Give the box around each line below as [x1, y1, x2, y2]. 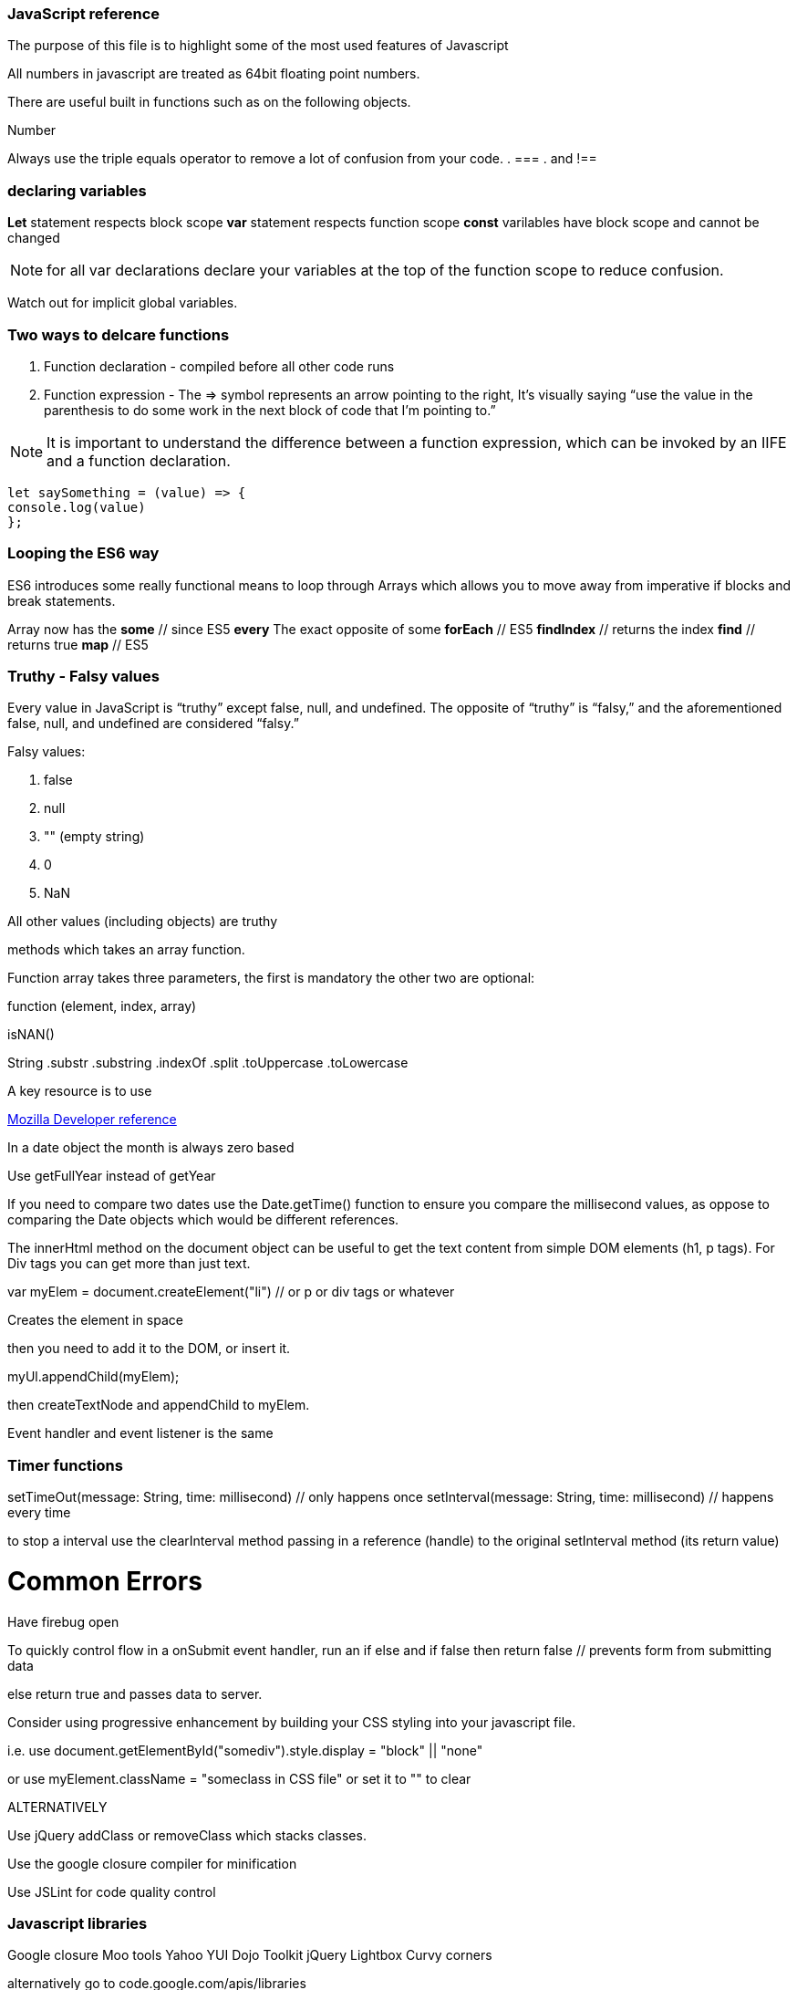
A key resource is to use [7, 1083, 152, 1099]
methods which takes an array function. [7, 942, 245, 958]
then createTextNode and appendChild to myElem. [7, 1397, 310, 1413]
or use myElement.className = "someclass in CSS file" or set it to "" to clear [7, 1770, 471, 1787]
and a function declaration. [47, 451, 231, 470]
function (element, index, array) [7, 998, 197, 1015]
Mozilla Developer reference [7, 1111, 177, 1128]
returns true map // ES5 [7, 636, 149, 652]
